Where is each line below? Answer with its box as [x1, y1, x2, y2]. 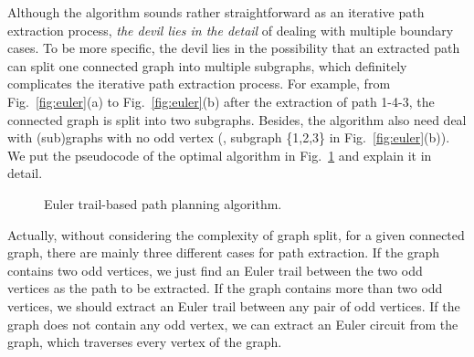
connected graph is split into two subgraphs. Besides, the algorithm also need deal [7, 110, 467, 129]
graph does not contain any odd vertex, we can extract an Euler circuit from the [7, 314, 458, 333]
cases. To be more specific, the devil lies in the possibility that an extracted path [7, 38, 460, 58]
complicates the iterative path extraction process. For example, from [7, 74, 391, 93]
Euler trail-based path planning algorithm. [44, 194, 282, 213]
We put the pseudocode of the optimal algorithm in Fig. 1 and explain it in [7, 145, 432, 164]
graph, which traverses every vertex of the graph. [7, 332, 282, 352]
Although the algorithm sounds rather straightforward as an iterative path [7, 3, 425, 21]
